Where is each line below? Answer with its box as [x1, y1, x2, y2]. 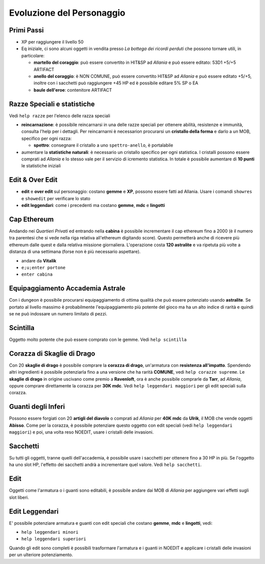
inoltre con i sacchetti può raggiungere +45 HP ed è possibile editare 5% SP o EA [33, 80, 199, 86]
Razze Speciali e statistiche [9, 100, 95, 108]
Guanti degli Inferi [9, 403, 65, 411]
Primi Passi [9, 26, 44, 34]
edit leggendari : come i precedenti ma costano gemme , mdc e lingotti [21, 203, 165, 208]
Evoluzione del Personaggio [9, 7, 126, 18]
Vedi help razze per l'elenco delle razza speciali [9, 113, 110, 119]
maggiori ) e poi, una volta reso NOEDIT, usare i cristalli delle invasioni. [9, 429, 154, 435]
